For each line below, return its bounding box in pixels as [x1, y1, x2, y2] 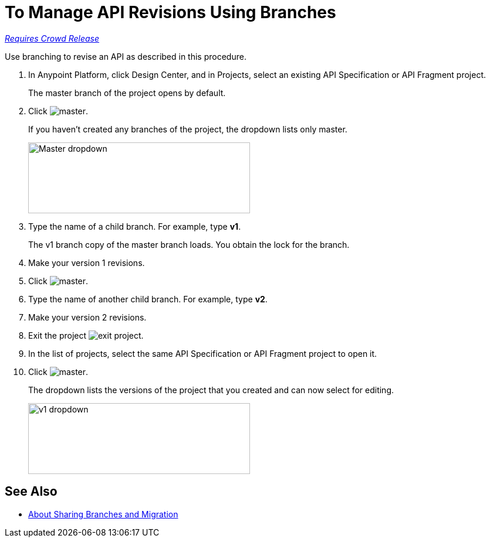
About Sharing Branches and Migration [28, 509, 178, 519]
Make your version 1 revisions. [28, 257, 145, 268]
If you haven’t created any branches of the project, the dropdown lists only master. [28, 124, 347, 134]
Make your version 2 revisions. [28, 312, 147, 322]
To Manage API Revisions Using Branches [5, 2, 336, 22]
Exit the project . [28, 330, 144, 340]
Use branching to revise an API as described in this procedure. [5, 51, 246, 62]
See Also [5, 484, 58, 499]
